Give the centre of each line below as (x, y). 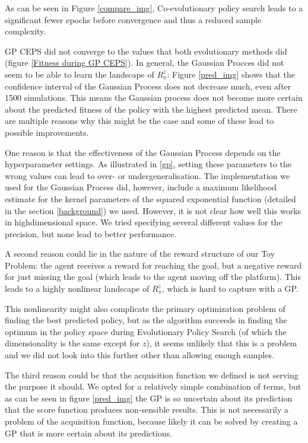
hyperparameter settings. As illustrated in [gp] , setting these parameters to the (148, 164)
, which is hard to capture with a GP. (230, 289)
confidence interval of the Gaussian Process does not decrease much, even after (148, 86)
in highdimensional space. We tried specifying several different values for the (144, 222)
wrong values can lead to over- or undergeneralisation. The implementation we (147, 175)
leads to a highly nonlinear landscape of (77, 289)
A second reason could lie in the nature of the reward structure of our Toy (140, 254)
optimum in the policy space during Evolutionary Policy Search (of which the (146, 331)
